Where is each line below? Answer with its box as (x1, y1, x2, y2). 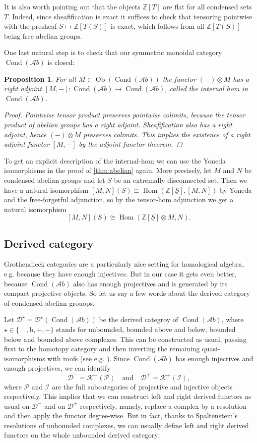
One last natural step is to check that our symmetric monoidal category (4, 47, 222, 57)
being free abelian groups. (4, 30, 82, 41)
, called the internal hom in (165, 83, 248, 94)
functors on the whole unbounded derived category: (4, 430, 160, 440)
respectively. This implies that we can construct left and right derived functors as (4, 391, 252, 401)
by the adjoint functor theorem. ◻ (78, 139, 183, 149)
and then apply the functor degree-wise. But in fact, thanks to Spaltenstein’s (4, 410, 238, 421)
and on (44, 400, 65, 411)
